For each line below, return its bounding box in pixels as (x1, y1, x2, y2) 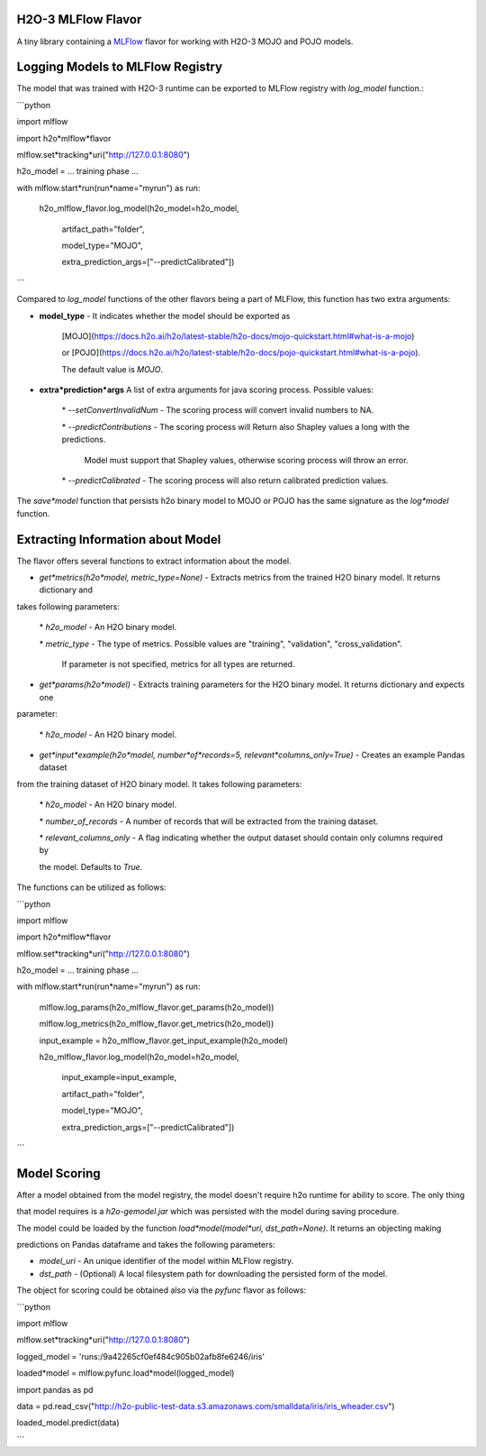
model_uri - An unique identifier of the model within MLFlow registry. (39, 1256, 294, 1267)
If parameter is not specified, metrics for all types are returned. (61, 659, 295, 670)
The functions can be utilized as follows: (16, 882, 166, 893)
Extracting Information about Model (16, 532, 221, 547)
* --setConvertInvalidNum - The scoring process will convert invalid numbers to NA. (61, 405, 374, 416)
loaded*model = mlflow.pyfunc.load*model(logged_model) (16, 1368, 235, 1378)
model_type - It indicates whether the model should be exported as (39, 310, 291, 321)
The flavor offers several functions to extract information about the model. (16, 555, 292, 566)
